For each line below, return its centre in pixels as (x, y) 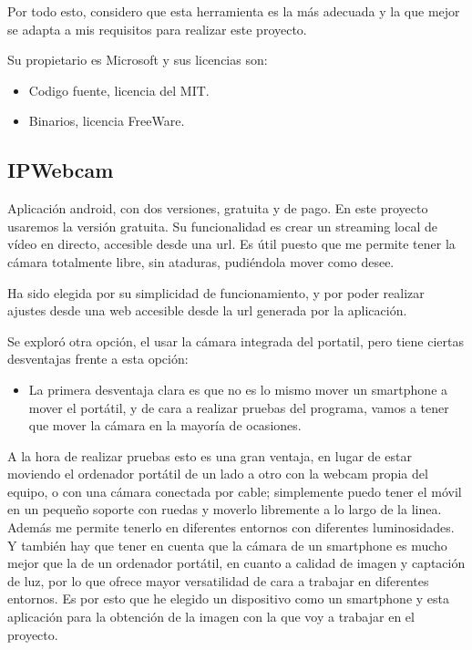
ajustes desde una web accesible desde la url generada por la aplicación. (207, 310)
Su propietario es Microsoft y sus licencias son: (138, 60)
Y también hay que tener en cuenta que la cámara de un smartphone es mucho (227, 545)
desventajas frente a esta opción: (98, 359)
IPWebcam (61, 170)
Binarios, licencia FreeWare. (107, 121)
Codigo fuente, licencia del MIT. (119, 90)
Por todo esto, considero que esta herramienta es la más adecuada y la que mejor (234, 11)
